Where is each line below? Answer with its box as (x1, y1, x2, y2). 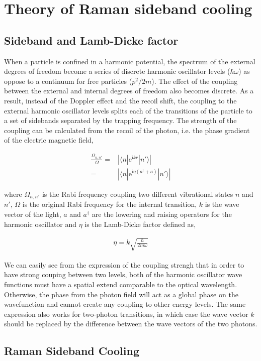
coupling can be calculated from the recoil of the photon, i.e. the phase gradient (4, 125, 250, 135)
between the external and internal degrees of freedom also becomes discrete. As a (4, 85, 254, 96)
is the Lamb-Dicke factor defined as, (84, 218, 196, 229)
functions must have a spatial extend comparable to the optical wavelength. (4, 279, 237, 289)
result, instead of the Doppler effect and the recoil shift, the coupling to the (4, 95, 237, 105)
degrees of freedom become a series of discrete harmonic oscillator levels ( (4, 66, 230, 76)
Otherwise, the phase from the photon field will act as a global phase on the (4, 289, 238, 299)
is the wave (205, 199, 239, 209)
